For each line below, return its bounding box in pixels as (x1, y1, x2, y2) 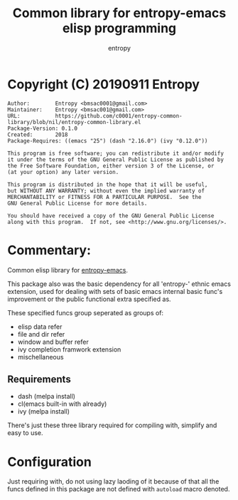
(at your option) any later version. (7, 168, 119, 175)
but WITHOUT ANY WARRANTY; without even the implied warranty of (7, 187, 205, 194)
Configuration (7, 454, 92, 470)
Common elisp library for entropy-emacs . (7, 265, 128, 274)
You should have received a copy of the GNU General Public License (7, 212, 215, 219)
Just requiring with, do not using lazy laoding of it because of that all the (7, 477, 220, 486)
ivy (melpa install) (17, 407, 70, 416)
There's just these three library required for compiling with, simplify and (7, 421, 217, 429)
